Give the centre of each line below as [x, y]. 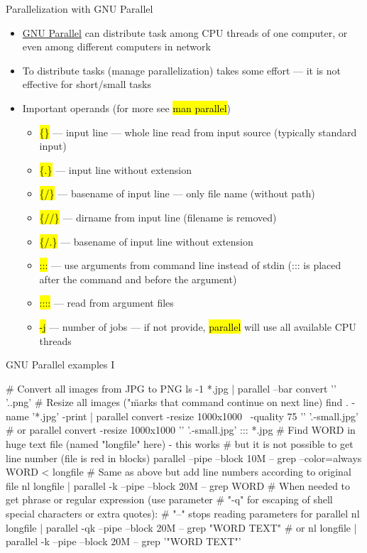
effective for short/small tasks [87, 84]
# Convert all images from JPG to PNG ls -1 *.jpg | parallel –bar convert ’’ [171, 388]
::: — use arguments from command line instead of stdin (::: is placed [190, 265]
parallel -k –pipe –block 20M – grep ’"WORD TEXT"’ [124, 541]
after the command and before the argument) [138, 279]
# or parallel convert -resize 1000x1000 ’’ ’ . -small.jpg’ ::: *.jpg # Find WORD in [181, 430]
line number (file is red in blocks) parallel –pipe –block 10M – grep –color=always [184, 458]
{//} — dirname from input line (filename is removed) [158, 217]
